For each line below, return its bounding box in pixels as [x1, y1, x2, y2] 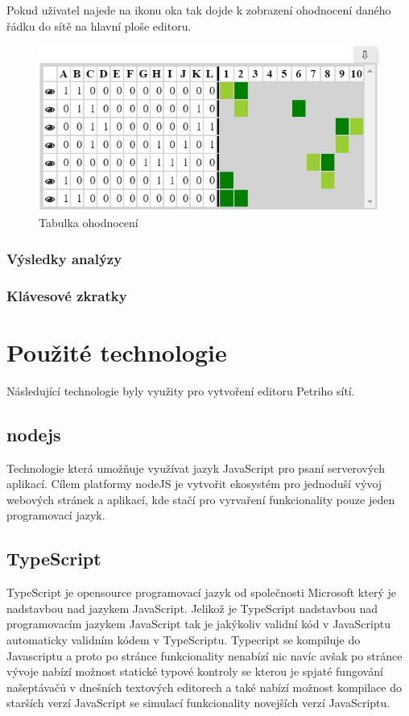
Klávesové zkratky [6, 285, 127, 305]
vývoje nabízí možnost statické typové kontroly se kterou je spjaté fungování [6, 663, 383, 680]
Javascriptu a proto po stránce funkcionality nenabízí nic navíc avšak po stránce [6, 647, 403, 664]
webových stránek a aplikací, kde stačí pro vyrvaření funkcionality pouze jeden [6, 490, 395, 507]
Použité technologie [6, 335, 227, 368]
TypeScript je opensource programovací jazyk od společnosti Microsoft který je [6, 584, 396, 601]
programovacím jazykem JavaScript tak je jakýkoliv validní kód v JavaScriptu [6, 615, 390, 632]
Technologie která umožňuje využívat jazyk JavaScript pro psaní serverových [6, 459, 385, 476]
